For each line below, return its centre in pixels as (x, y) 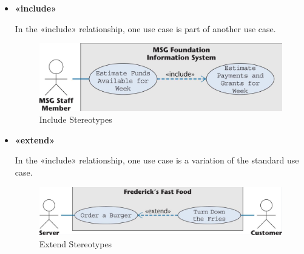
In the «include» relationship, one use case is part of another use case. (145, 28)
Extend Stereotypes (76, 243)
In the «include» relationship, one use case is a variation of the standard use (157, 160)
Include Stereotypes (76, 119)
